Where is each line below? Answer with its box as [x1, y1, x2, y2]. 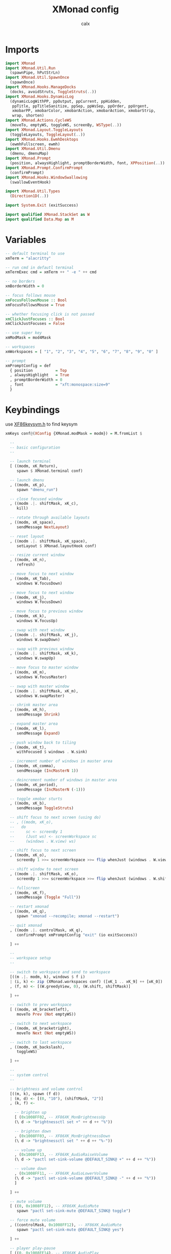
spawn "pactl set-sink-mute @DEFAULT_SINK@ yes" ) [16, 1227, 124, 1232]
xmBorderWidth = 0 [5, 284, 44, 289]
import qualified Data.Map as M [5, 216, 74, 222]
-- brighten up [14, 1110, 47, 1115]
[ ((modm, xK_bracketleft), [10, 1007, 70, 1012]
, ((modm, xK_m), [10, 670, 47, 675]
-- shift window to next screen [10, 867, 79, 872]
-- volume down [14, 1166, 47, 1172]
